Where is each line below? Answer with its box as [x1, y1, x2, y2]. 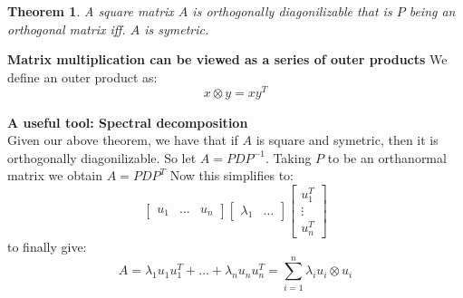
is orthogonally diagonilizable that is [192, 2, 392, 20]
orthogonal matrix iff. [7, 19, 126, 38]
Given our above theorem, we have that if [7, 130, 238, 149]
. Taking [265, 148, 312, 167]
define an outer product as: [7, 67, 158, 86]
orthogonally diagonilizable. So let [7, 148, 197, 167]
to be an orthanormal [327, 148, 447, 167]
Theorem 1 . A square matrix [7, 2, 174, 20]
